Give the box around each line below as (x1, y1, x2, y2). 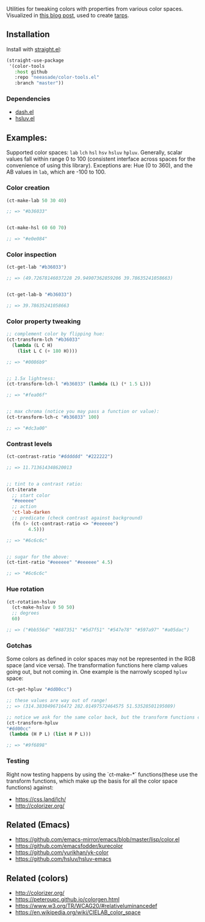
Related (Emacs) (6, 819, 70, 830)
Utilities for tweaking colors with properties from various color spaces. (6, 5, 184, 12)
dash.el (15, 108, 34, 115)
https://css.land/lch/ (15, 796, 66, 803)
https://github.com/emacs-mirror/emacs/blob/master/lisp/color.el (15, 836, 180, 843)
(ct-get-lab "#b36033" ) (6, 264, 67, 271)
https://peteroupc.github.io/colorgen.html (15, 896, 120, 903)
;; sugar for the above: (6, 554, 70, 560)
